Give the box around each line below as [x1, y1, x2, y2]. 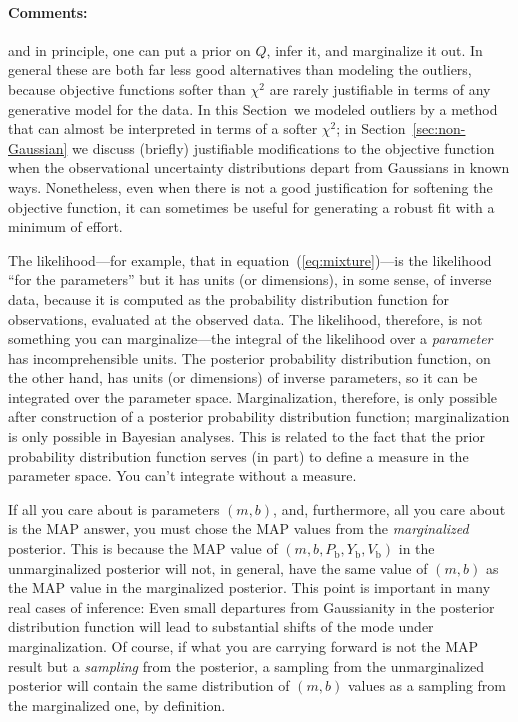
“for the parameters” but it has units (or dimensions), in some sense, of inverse [8, 269, 492, 290]
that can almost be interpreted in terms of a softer [8, 118, 318, 139]
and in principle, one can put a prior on [8, 39, 251, 60]
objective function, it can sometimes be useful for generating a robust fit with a [8, 196, 495, 217]
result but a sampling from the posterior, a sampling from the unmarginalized [8, 655, 485, 676]
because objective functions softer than [8, 78, 246, 99]
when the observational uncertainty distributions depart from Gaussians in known [8, 157, 510, 178]
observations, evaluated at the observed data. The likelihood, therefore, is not [8, 308, 483, 329]
